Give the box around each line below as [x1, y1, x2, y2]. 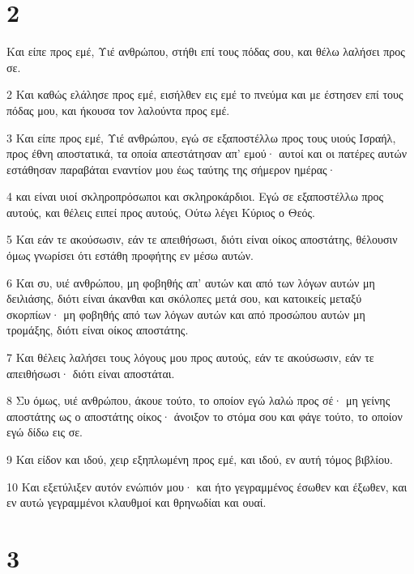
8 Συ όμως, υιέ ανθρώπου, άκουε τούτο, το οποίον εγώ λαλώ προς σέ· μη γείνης [6, 392, 391, 409]
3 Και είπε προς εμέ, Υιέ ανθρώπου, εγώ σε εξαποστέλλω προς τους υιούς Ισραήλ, [6, 129, 396, 146]
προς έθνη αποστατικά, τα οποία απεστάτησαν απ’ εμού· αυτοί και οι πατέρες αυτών [6, 145, 408, 162]
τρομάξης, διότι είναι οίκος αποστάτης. [6, 321, 189, 338]
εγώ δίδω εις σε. [6, 423, 83, 440]
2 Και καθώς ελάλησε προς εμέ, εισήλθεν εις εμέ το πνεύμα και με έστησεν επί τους [6, 86, 403, 103]
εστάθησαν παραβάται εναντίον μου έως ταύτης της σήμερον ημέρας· [6, 160, 336, 177]
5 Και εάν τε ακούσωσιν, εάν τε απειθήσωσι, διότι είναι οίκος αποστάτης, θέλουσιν [6, 231, 398, 248]
